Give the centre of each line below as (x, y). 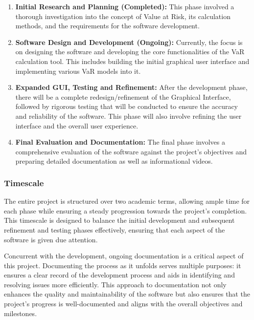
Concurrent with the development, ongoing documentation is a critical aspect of (124, 256)
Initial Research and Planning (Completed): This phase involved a (125, 6)
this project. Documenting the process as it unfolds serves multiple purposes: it (123, 265)
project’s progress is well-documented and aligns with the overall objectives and (123, 304)
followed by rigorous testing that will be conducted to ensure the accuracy (127, 106)
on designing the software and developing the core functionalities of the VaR (130, 52)
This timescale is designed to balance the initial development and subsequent (119, 220)
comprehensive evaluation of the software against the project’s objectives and (131, 151)
